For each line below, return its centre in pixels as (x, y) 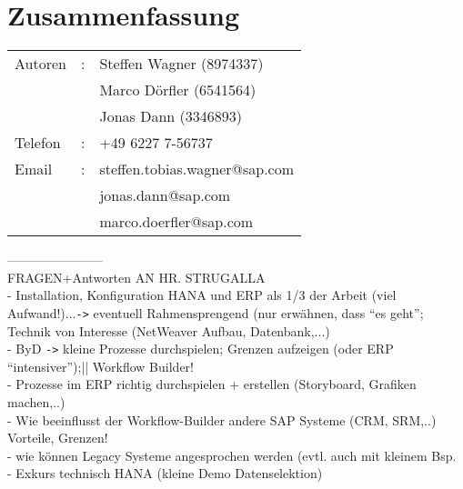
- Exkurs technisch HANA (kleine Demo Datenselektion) (165, 473)
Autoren (40, 64)
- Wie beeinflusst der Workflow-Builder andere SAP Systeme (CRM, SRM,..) (222, 419)
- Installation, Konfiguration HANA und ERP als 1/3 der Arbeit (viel (202, 295)
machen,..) (36, 402)
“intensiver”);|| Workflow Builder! (101, 366)
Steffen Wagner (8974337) (181, 64)
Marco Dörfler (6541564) (178, 90)
